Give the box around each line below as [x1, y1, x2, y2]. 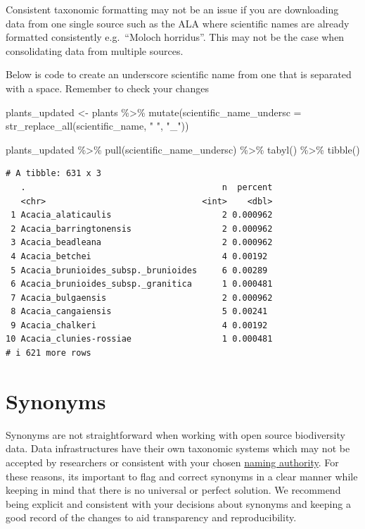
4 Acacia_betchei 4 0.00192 [11, 251, 268, 261]
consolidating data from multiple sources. [6, 43, 184, 58]
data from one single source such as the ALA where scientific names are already [6, 15, 350, 30]
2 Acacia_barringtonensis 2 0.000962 [11, 223, 273, 234]
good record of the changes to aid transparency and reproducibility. [6, 510, 297, 525]
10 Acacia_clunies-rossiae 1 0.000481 [6, 334, 273, 344]
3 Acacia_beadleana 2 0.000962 [11, 237, 273, 248]
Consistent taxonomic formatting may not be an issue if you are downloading [6, 2, 339, 16]
